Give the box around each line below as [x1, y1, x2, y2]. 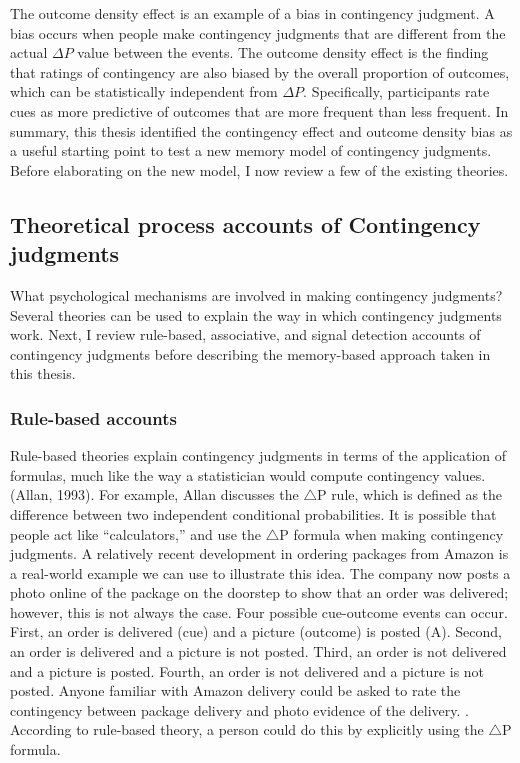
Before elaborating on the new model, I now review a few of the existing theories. [10, 159, 509, 180]
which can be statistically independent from [10, 81, 278, 102]
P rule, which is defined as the [316, 484, 503, 505]
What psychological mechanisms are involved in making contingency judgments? [10, 284, 503, 305]
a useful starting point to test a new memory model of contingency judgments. [10, 140, 492, 161]
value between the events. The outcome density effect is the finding [77, 42, 489, 63]
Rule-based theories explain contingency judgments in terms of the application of [10, 445, 507, 466]
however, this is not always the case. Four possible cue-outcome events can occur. [10, 601, 508, 622]
